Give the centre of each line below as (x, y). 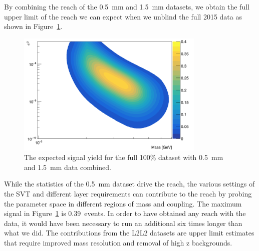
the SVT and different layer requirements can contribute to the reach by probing (128, 194)
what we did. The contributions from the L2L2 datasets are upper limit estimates (129, 233)
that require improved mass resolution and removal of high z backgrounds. (118, 243)
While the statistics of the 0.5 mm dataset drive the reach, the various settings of (129, 184)
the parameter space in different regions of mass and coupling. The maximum (123, 203)
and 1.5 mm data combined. (68, 167)
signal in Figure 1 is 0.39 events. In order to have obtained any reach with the (125, 213)
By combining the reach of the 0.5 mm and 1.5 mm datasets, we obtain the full (127, 6)
